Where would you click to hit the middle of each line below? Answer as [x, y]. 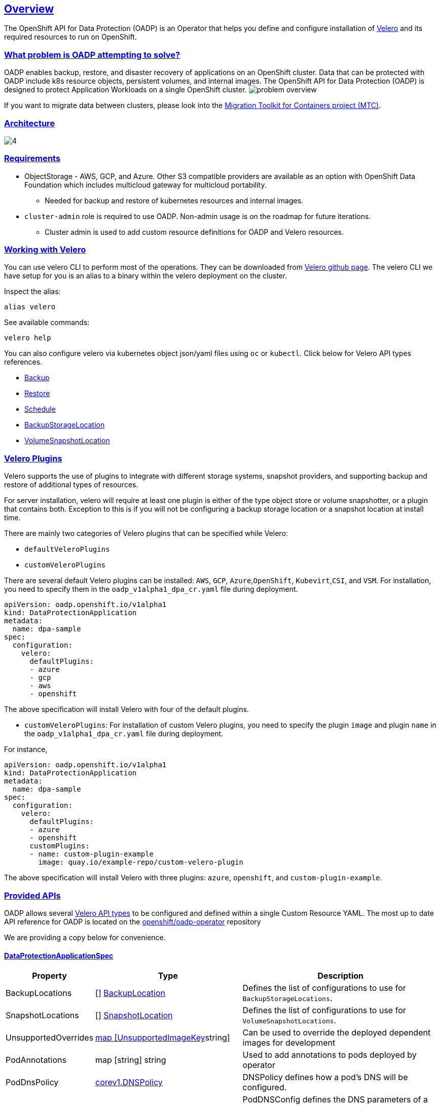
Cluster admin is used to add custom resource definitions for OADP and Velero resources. [194, 232]
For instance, [26, 750]
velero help [28, 338]
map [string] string [131, 1060]
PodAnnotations [36, 1060]
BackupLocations [39, 993]
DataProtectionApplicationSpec [59, 955]
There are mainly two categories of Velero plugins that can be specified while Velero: [146, 533]
